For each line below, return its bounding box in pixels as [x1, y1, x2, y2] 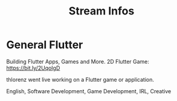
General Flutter [6, 38, 83, 52]
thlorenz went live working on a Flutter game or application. [6, 76, 154, 83]
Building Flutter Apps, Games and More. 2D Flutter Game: [6, 58, 150, 65]
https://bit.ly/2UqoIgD [6, 64, 60, 72]
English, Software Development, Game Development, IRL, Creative [6, 87, 172, 94]
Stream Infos [68, 4, 135, 18]
